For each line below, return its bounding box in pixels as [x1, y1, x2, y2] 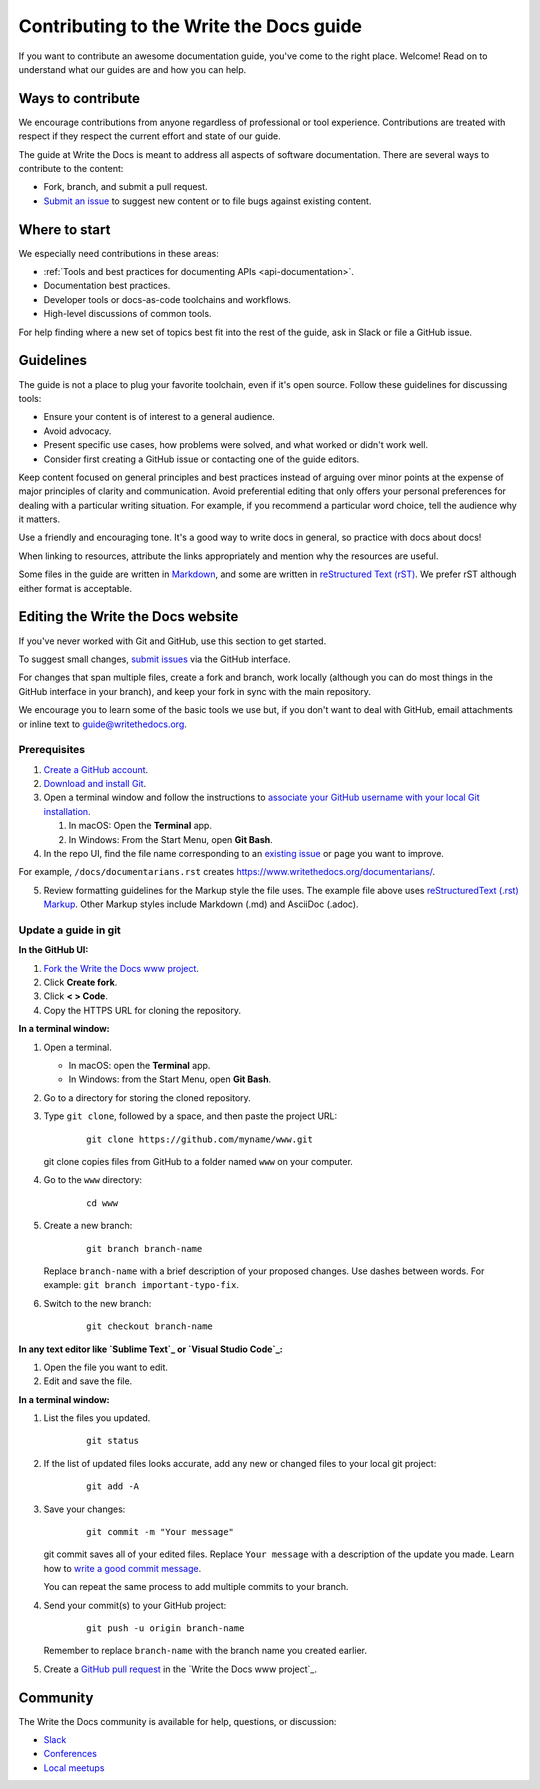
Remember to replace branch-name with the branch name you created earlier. [43, 1645, 367, 1657]
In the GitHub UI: [18, 944, 89, 956]
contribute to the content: [18, 163, 124, 175]
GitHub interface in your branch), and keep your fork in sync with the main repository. [18, 685, 372, 697]
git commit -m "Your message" [86, 1526, 235, 1538]
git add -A [86, 1481, 140, 1492]
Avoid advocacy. [43, 425, 112, 437]
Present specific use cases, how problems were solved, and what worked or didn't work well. [43, 439, 429, 451]
